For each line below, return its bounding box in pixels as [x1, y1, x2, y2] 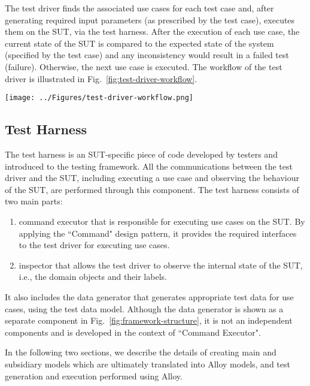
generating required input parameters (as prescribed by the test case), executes [5, 13, 295, 26]
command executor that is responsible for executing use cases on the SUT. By [19, 215, 305, 227]
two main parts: [5, 195, 63, 207]
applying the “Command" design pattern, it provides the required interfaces [19, 227, 297, 239]
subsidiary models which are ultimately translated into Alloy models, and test [5, 357, 290, 370]
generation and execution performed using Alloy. [5, 369, 183, 382]
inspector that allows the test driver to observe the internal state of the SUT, [19, 258, 303, 271]
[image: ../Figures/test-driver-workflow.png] [5, 94, 193, 102]
